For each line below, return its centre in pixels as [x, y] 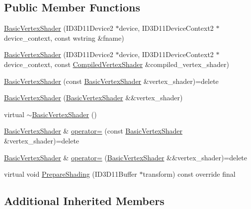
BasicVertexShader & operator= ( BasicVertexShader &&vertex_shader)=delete [126, 157]
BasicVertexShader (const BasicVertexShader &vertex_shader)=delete [111, 81]
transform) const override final [189, 174]
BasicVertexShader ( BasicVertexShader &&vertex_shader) [93, 98]
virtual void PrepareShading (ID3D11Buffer [71, 174]
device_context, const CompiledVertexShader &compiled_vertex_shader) [117, 64]
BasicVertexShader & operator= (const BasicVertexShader [93, 131]
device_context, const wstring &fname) [64, 37]
